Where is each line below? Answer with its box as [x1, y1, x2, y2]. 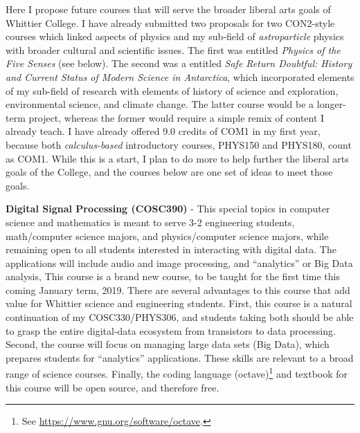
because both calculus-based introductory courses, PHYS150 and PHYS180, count [6, 137, 352, 151]
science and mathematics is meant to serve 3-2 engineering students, [6, 214, 295, 229]
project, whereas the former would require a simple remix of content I [28, 110, 325, 125]
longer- [316, 97, 346, 111]
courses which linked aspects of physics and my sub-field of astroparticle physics [6, 29, 344, 44]
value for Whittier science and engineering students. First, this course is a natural [6, 296, 352, 311]
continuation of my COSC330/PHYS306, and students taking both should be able [6, 310, 354, 324]
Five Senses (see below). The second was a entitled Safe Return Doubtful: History [6, 56, 352, 71]
